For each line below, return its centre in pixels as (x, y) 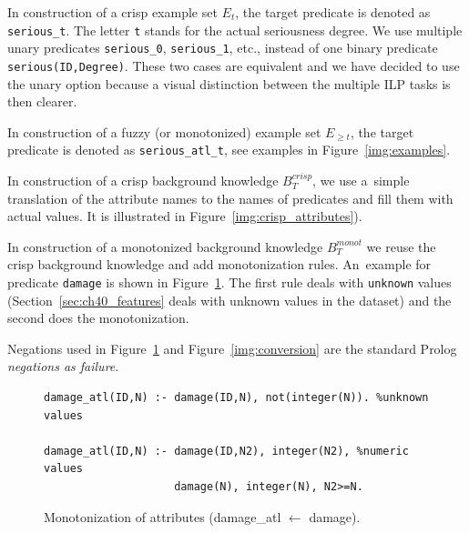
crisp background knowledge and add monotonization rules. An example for (219, 264)
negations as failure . (63, 366)
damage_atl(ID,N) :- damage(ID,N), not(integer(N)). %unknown (236, 397)
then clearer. (42, 101)
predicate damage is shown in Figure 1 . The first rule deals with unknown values (229, 282)
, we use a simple (361, 180)
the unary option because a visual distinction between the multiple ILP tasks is (229, 83)
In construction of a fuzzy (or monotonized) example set (164, 131)
